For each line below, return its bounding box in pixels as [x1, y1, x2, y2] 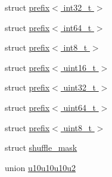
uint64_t [63, 101, 97, 113]
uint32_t [63, 81, 97, 94]
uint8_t [63, 121, 92, 133]
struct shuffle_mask [5, 141, 77, 154]
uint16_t [63, 61, 97, 73]
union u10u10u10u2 [5, 161, 76, 173]
